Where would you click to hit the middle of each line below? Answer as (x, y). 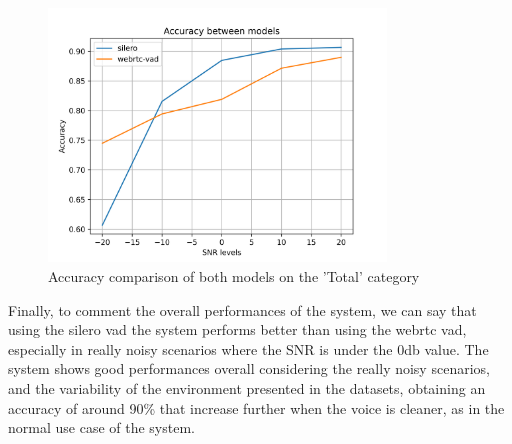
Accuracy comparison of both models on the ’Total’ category (234, 275)
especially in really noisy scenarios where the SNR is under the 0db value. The (248, 348)
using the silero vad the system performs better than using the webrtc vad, (237, 329)
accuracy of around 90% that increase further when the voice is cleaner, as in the (256, 407)
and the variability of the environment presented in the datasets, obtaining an (247, 387)
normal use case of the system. (101, 427)
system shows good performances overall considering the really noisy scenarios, (249, 368)
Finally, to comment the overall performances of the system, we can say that (242, 309)
